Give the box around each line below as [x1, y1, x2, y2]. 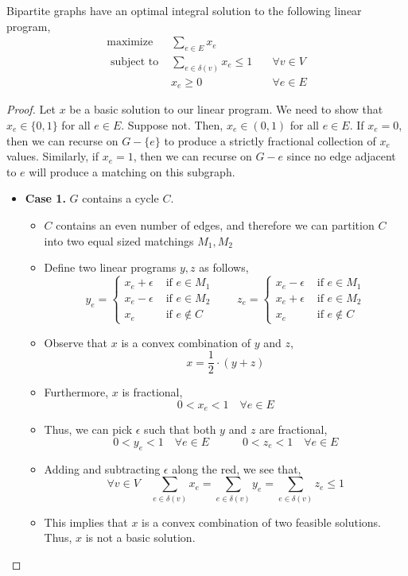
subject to [110, 56, 159, 68]
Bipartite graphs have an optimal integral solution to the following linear [6, 2, 362, 18]
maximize [107, 37, 153, 48]
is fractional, [122, 384, 183, 400]
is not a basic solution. [85, 529, 196, 546]
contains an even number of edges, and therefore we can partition [56, 216, 375, 233]
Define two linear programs [44, 259, 177, 276]
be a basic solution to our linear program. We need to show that [69, 101, 383, 118]
